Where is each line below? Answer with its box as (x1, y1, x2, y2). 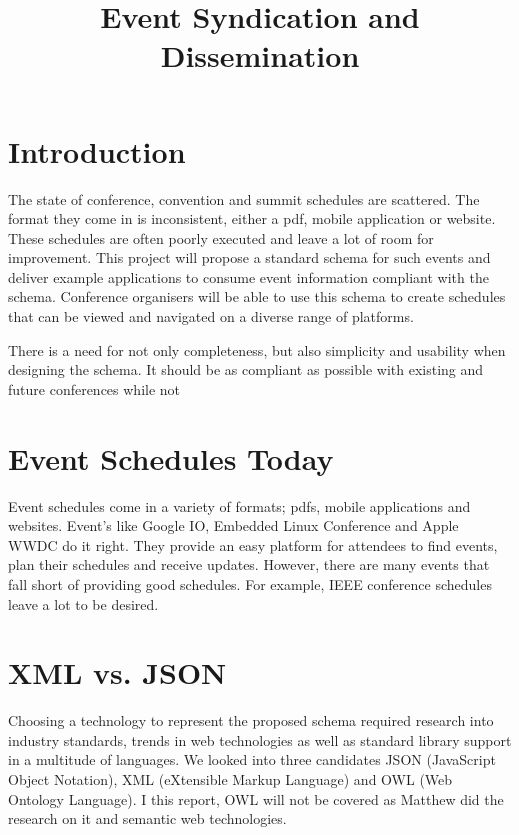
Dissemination (160, 35, 360, 76)
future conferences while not (8, 378, 181, 399)
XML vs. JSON (8, 652, 227, 693)
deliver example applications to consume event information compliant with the (8, 266, 489, 287)
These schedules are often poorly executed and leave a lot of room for (8, 227, 434, 248)
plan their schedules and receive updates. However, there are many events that (8, 554, 490, 575)
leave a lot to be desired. (8, 593, 159, 614)
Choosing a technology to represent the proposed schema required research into (8, 710, 494, 731)
